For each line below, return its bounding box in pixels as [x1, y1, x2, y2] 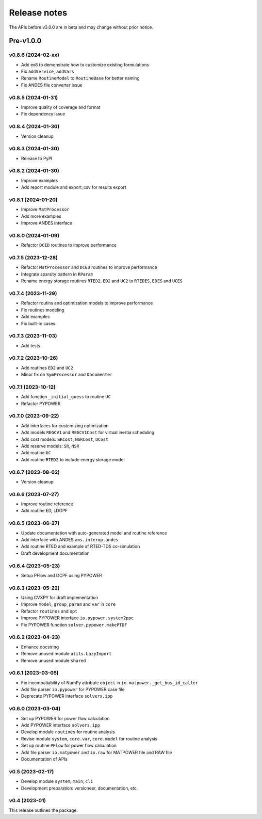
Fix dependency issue [21, 111, 65, 117]
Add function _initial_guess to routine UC [21, 394, 111, 400]
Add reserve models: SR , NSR [21, 443, 80, 449]
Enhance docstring [21, 644, 59, 650]
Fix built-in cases [21, 321, 56, 326]
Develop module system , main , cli [21, 778, 93, 784]
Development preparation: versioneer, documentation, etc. [21, 785, 138, 791]
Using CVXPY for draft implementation [21, 594, 98, 601]
